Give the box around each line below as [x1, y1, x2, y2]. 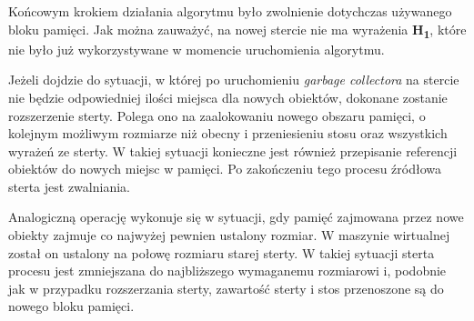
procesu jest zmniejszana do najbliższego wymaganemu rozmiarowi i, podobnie [8, 261, 447, 280]
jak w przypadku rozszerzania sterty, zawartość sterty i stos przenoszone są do [8, 278, 444, 297]
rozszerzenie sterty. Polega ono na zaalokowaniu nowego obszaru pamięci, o [8, 105, 426, 125]
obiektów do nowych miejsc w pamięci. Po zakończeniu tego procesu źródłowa [8, 159, 442, 178]
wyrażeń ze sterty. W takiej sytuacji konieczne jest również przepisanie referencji [8, 141, 458, 160]
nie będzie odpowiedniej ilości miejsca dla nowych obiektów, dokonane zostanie [8, 87, 448, 106]
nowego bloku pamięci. [8, 296, 135, 316]
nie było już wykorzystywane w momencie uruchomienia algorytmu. [8, 39, 385, 58]
